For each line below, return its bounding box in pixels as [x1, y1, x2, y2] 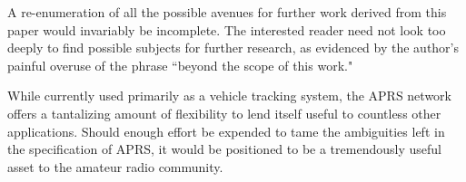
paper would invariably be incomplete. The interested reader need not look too [7, 20, 446, 39]
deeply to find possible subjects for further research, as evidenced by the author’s [7, 38, 460, 57]
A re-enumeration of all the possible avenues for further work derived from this [7, 3, 447, 21]
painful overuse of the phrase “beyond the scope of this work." [7, 55, 353, 74]
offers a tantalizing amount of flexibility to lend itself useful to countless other [7, 103, 441, 122]
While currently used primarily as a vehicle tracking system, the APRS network [7, 86, 451, 105]
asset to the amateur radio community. [7, 157, 223, 176]
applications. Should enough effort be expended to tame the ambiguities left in [7, 121, 445, 140]
